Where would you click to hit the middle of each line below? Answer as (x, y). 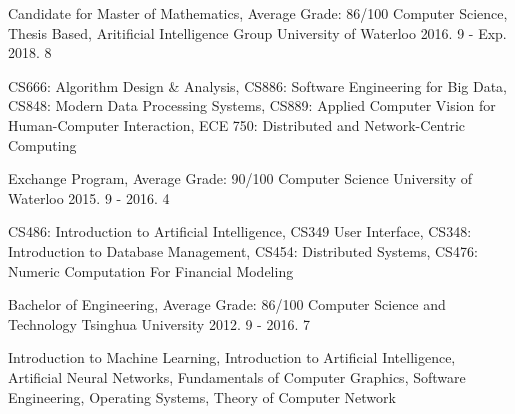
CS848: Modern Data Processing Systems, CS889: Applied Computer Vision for (252, 105)
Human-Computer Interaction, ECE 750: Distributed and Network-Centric (237, 124)
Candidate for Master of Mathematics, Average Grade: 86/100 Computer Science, (258, 13)
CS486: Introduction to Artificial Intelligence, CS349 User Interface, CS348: (240, 231)
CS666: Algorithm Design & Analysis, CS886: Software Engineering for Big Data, (257, 85)
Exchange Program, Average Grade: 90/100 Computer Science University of (240, 178)
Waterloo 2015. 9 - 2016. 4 (89, 197)
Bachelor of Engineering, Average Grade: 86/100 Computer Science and (227, 304)
